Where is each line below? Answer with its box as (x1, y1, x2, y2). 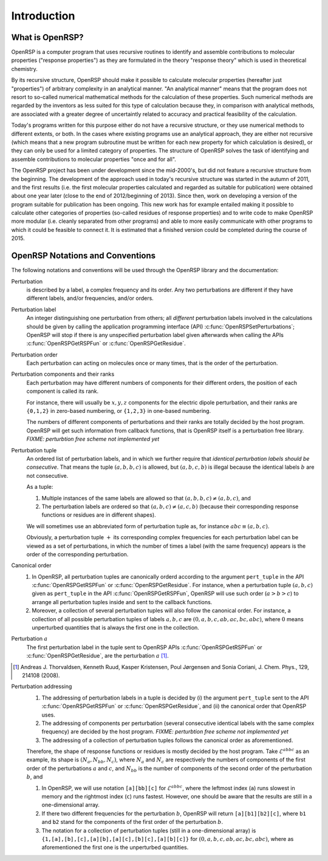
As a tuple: (26, 483, 53, 491)
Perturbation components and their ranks (11, 370, 115, 378)
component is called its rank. (26, 387, 99, 395)
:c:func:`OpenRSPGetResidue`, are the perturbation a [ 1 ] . (26, 652, 169, 659)
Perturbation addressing (11, 683, 72, 690)
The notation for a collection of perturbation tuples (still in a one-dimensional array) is (41, 826, 256, 834)
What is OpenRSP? (11, 32, 84, 43)
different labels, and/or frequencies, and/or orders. (26, 294, 154, 302)
